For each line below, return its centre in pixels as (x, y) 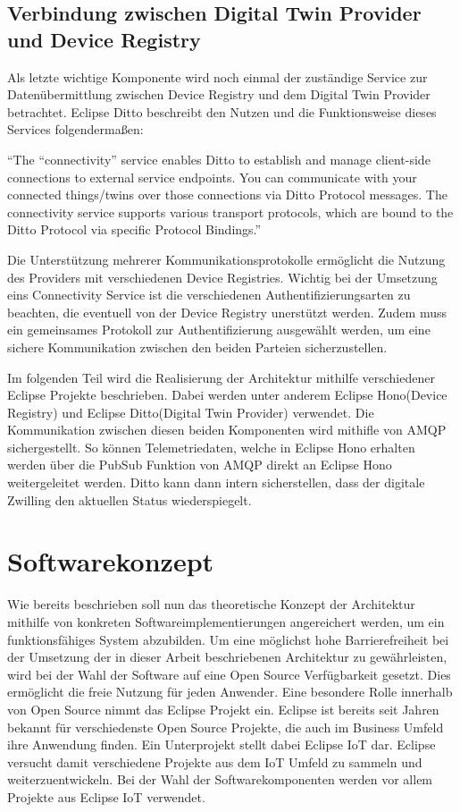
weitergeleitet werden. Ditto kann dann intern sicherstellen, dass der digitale (216, 482)
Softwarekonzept (111, 561)
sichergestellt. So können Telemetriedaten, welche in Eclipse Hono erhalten (211, 447)
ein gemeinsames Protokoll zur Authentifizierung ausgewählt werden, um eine (219, 330)
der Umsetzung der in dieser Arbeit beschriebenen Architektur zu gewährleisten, (227, 657)
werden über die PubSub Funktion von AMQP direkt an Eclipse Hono (200, 465)
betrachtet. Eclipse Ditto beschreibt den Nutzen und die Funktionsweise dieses (222, 111)
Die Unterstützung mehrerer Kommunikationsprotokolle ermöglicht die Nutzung (226, 259)
